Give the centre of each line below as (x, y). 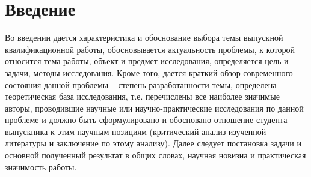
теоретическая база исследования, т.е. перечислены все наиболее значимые (142, 96)
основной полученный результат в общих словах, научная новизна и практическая (155, 155)
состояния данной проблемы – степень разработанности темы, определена (141, 84)
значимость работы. (41, 166)
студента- (273, 120)
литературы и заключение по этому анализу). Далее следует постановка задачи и (153, 143)
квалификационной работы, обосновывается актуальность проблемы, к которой (150, 49)
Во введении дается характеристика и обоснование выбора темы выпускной (144, 37)
